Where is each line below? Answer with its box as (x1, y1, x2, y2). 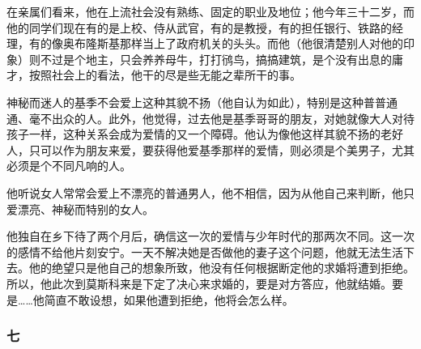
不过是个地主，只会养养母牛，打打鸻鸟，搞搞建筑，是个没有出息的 (40, 50, 392, 67)
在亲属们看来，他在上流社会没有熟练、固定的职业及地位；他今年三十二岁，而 (6, 3, 415, 19)
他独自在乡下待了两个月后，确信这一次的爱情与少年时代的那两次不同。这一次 (6, 228, 415, 245)
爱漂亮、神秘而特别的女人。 (6, 200, 154, 217)
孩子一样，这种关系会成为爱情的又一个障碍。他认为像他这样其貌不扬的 (6, 126, 381, 143)
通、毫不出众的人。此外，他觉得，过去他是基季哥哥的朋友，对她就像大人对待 (6, 109, 415, 126)
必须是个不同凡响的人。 (6, 157, 131, 174)
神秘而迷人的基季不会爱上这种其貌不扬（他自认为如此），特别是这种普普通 (6, 93, 398, 110)
